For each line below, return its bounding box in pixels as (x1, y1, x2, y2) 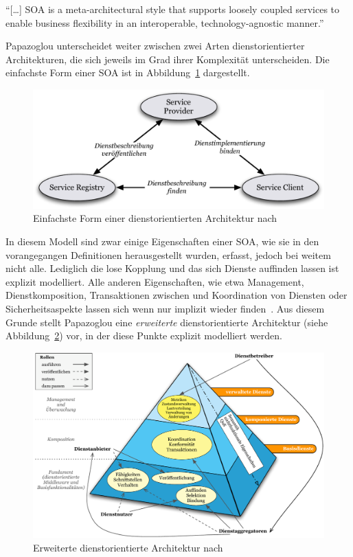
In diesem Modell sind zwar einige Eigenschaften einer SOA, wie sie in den (5, 234, 319, 249)
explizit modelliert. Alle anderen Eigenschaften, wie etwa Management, (5, 274, 304, 288)
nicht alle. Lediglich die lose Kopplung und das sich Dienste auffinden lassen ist (5, 261, 339, 275)
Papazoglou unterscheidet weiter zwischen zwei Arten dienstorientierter (5, 38, 305, 53)
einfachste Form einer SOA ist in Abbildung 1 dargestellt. (5, 65, 250, 80)
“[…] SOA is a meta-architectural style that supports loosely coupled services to (5, 2, 340, 16)
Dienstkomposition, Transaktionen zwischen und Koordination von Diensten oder (5, 288, 348, 302)
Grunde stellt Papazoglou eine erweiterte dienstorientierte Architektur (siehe (5, 315, 328, 329)
